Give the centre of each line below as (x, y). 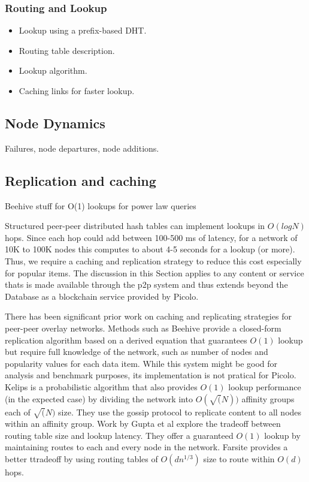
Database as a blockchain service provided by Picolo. (102, 296)
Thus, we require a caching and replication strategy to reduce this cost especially (153, 260)
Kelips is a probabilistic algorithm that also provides (101, 386)
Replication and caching (81, 180)
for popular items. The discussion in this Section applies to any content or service (154, 272)
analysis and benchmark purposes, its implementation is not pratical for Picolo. (151, 375)
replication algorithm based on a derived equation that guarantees (126, 340)
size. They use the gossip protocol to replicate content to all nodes (180, 412)
